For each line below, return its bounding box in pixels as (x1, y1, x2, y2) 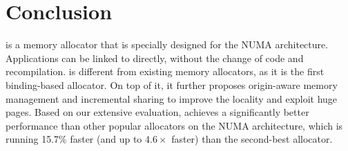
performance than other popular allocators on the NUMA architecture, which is (6, 118, 343, 132)
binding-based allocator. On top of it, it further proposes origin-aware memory (6, 77, 338, 92)
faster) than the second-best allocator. (171, 132, 333, 146)
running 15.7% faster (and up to (6, 132, 142, 146)
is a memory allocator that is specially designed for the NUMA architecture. (6, 37, 329, 52)
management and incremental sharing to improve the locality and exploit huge (6, 91, 338, 105)
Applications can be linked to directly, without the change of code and (6, 50, 304, 65)
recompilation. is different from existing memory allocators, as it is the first (6, 64, 325, 79)
